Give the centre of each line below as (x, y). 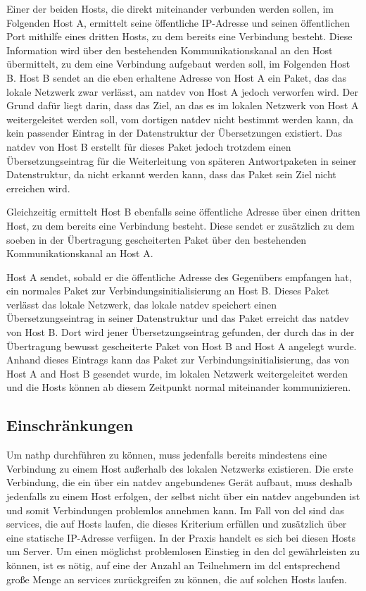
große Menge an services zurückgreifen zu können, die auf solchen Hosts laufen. (177, 579)
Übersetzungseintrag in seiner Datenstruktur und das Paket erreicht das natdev (178, 318)
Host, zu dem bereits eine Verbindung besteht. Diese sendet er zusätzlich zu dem (181, 225)
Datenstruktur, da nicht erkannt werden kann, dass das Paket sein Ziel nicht (171, 174)
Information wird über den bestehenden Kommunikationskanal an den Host (170, 50)
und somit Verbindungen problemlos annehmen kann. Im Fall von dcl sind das (175, 510)
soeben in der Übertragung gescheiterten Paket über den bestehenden (157, 239)
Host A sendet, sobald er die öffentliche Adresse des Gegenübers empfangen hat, (179, 276)
